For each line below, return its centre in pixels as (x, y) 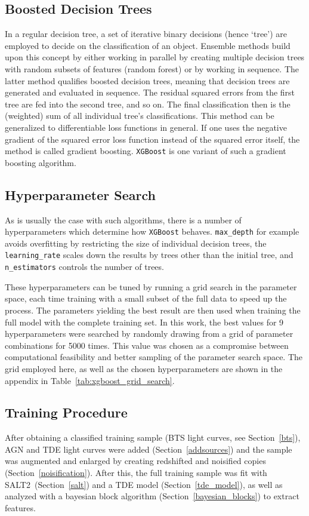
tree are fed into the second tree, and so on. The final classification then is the (148, 104)
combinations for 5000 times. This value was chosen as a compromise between (147, 345)
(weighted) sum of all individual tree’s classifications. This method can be (140, 116)
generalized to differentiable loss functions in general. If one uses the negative (146, 127)
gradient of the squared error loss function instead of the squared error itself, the (152, 139)
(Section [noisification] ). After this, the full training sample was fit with (136, 473)
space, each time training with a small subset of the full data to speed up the (146, 298)
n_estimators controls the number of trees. (84, 267)
